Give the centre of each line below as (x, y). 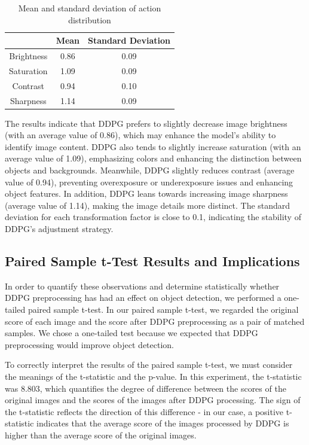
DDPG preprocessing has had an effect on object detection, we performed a (143, 298)
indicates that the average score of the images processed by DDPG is (163, 423)
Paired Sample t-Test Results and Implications (152, 260)
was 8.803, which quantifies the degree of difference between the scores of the (146, 388)
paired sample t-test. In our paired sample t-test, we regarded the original (163, 309)
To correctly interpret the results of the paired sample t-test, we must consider (149, 365)
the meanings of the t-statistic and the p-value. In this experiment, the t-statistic (153, 376)
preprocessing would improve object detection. (89, 344)
